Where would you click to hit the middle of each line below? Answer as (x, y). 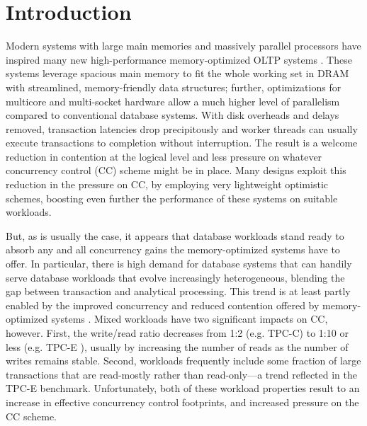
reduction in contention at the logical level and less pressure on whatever (164, 156)
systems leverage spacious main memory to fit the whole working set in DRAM (177, 73)
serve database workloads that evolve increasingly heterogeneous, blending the (175, 277)
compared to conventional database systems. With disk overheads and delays (173, 115)
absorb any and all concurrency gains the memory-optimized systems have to (173, 249)
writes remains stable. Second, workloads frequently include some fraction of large (183, 361)
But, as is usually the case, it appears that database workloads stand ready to (175, 235)
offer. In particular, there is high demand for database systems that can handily (179, 264)
